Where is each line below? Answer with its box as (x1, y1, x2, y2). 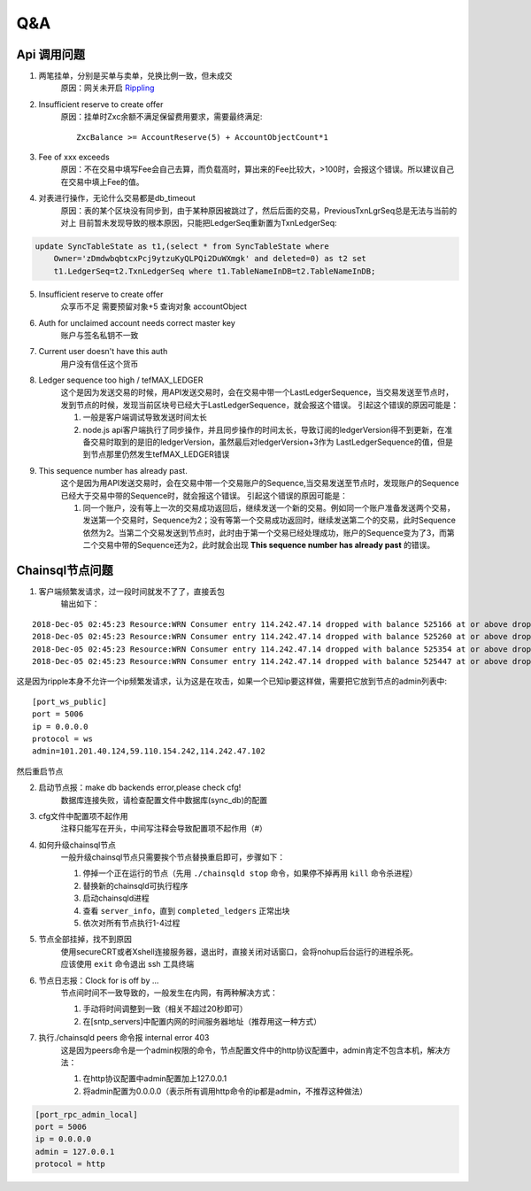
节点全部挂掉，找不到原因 (38, 934, 132, 945)
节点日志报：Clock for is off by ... (38, 975, 159, 986)
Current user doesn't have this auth (38, 346, 168, 357)
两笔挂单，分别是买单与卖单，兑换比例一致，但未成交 (38, 71, 233, 81)
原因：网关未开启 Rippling (60, 82, 155, 93)
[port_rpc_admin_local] (35, 1110, 139, 1119)
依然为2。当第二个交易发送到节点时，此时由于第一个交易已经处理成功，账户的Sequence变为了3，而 (82, 527, 447, 537)
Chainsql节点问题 (16, 562, 114, 577)
